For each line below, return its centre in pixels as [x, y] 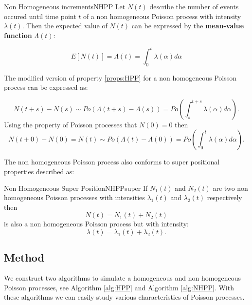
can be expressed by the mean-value [188, 26]
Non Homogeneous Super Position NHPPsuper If [76, 188]
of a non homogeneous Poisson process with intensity [162, 16]
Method [24, 257]
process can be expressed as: [46, 87]
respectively [225, 197]
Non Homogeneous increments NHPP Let [65, 6]
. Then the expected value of [65, 26]
